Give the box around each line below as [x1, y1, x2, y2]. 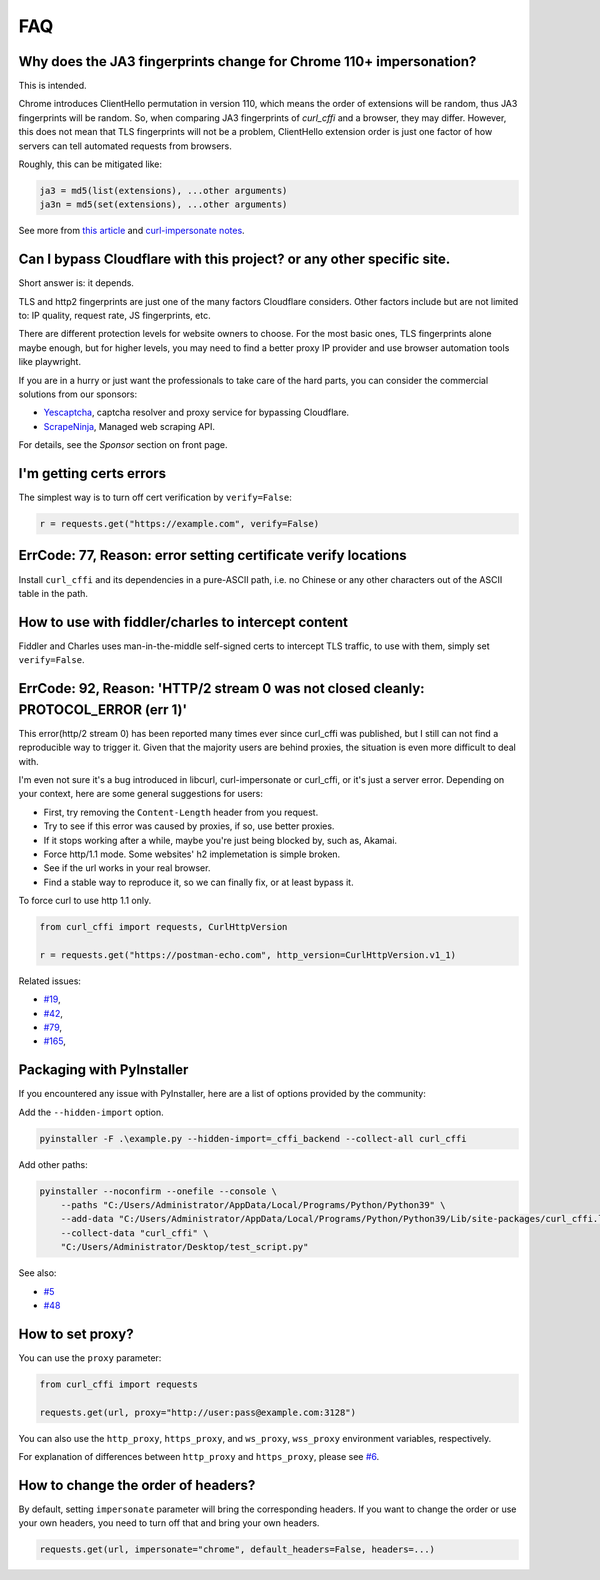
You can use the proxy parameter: [18, 1351, 162, 1364]
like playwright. [18, 356, 82, 368]
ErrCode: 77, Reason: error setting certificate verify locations [18, 547, 407, 564]
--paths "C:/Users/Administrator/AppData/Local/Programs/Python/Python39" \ [60, 1200, 446, 1211]
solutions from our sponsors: [18, 388, 138, 400]
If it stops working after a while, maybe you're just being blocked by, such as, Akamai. [43, 834, 398, 846]
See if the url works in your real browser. [43, 862, 211, 874]
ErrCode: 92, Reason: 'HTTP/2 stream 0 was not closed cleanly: [18, 680, 425, 697]
